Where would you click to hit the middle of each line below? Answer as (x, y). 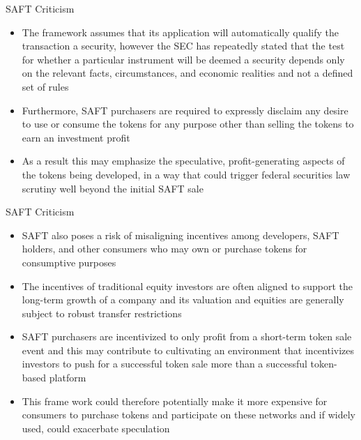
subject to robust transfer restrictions (102, 313)
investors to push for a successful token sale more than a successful (164, 364)
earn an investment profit (76, 137)
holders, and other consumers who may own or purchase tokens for (164, 249)
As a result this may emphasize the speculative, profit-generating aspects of (183, 161)
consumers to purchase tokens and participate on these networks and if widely (189, 415)
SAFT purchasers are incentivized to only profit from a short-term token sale (187, 336)
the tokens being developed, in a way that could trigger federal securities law (186, 174)
